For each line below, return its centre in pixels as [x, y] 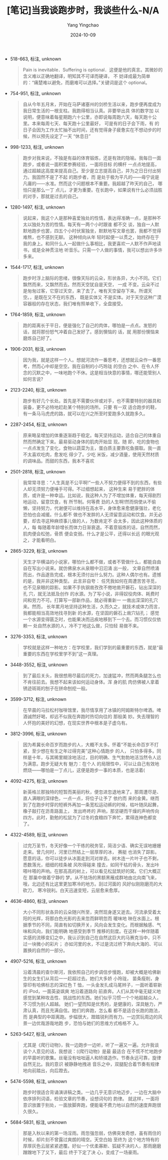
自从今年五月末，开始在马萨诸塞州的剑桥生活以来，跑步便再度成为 [92, 104]
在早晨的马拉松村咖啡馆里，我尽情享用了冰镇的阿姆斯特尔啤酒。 [90, 710]
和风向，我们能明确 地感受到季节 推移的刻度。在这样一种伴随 [91, 931]
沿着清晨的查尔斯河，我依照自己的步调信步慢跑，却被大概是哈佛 [90, 972]
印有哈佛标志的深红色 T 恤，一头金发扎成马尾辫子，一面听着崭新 [95, 985]
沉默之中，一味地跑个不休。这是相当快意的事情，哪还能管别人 [96, 372]
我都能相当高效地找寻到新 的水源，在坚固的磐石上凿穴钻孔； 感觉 [91, 613]
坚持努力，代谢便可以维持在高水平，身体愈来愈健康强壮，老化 [96, 508]
